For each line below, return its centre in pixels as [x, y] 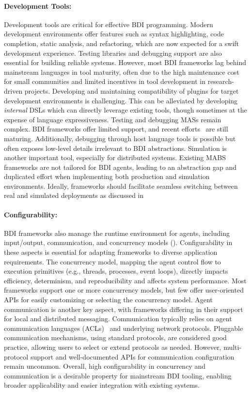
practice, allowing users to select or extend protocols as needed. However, [113, 347]
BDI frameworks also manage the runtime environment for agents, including [117, 233]
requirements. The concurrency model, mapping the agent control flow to [112, 261]
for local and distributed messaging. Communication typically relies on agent [118, 319]
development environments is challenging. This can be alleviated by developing [121, 100]
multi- [233, 347]
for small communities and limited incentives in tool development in [105, 81]
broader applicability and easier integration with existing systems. [102, 385]
